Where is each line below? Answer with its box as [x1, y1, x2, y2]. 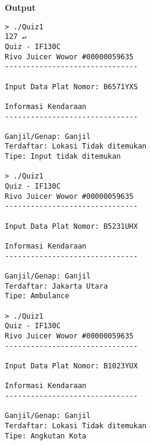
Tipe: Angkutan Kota [5, 431, 87, 440]
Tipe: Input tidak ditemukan [5, 152, 121, 161]
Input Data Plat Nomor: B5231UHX [5, 222, 138, 231]
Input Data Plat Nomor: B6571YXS [5, 82, 138, 91]
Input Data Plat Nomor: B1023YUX [5, 361, 138, 370]
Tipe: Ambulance [5, 292, 70, 301]
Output [5, 1, 36, 13]
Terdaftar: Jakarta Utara [5, 281, 108, 290]
